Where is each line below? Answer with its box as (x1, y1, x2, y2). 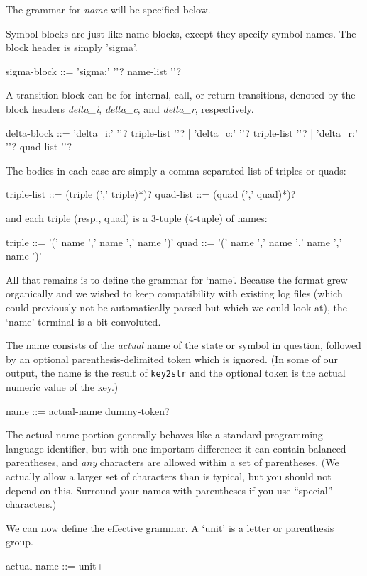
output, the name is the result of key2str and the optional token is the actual (6, 365, 346, 380)
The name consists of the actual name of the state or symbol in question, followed (6, 338, 361, 353)
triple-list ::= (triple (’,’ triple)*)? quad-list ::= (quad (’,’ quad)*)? (6, 187, 296, 201)
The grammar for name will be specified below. (6, 2, 211, 16)
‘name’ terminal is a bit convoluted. (6, 314, 161, 328)
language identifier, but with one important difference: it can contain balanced (6, 441, 346, 455)
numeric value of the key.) (6, 379, 119, 394)
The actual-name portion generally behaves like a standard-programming (6, 427, 323, 442)
